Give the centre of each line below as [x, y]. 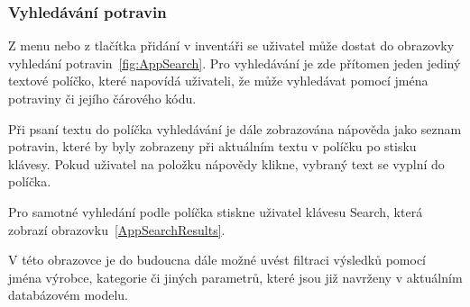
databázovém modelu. [68, 295]
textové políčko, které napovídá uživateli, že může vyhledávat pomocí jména [218, 81]
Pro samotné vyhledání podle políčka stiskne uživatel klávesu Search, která [216, 211]
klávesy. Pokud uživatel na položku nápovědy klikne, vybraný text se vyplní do [226, 163]
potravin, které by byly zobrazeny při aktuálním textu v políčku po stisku [212, 146]
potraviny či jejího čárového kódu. [102, 98]
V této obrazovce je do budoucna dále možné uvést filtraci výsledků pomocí [217, 260]
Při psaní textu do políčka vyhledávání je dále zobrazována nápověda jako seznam [235, 128]
